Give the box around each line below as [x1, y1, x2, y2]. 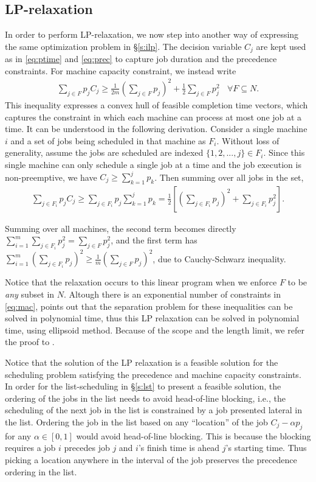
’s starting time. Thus [225, 441, 307, 454]
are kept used [256, 40, 306, 52]
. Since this [263, 146, 305, 159]
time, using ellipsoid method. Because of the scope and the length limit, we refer [5, 323, 304, 336]
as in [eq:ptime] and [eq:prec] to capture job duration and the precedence [5, 52, 277, 65]
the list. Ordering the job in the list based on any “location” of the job [5, 415, 268, 428]
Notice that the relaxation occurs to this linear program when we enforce [5, 276, 277, 288]
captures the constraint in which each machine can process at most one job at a [5, 110, 302, 123]
